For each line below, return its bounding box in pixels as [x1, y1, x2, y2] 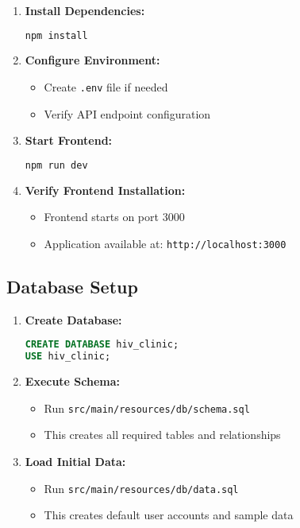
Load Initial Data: [25, 453, 126, 470]
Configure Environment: [25, 52, 160, 68]
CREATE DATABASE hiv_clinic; [25, 339, 179, 351]
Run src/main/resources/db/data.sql [44, 479, 239, 496]
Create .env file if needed [44, 79, 168, 95]
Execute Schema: [25, 373, 121, 390]
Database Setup [6, 274, 138, 299]
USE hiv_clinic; [25, 351, 111, 363]
